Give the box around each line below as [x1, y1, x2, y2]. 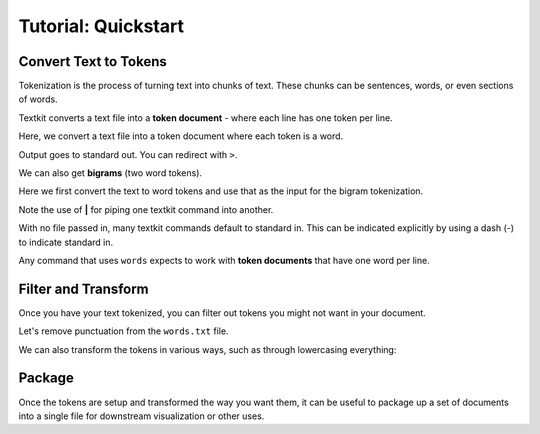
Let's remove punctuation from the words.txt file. [18, 325, 229, 337]
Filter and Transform [18, 280, 149, 297]
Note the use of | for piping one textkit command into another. [18, 203, 274, 215]
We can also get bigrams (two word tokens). [18, 167, 203, 179]
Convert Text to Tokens [18, 53, 167, 70]
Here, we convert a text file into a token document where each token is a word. [18, 130, 344, 142]
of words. [18, 93, 59, 105]
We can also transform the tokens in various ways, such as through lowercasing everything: [18, 343, 397, 355]
